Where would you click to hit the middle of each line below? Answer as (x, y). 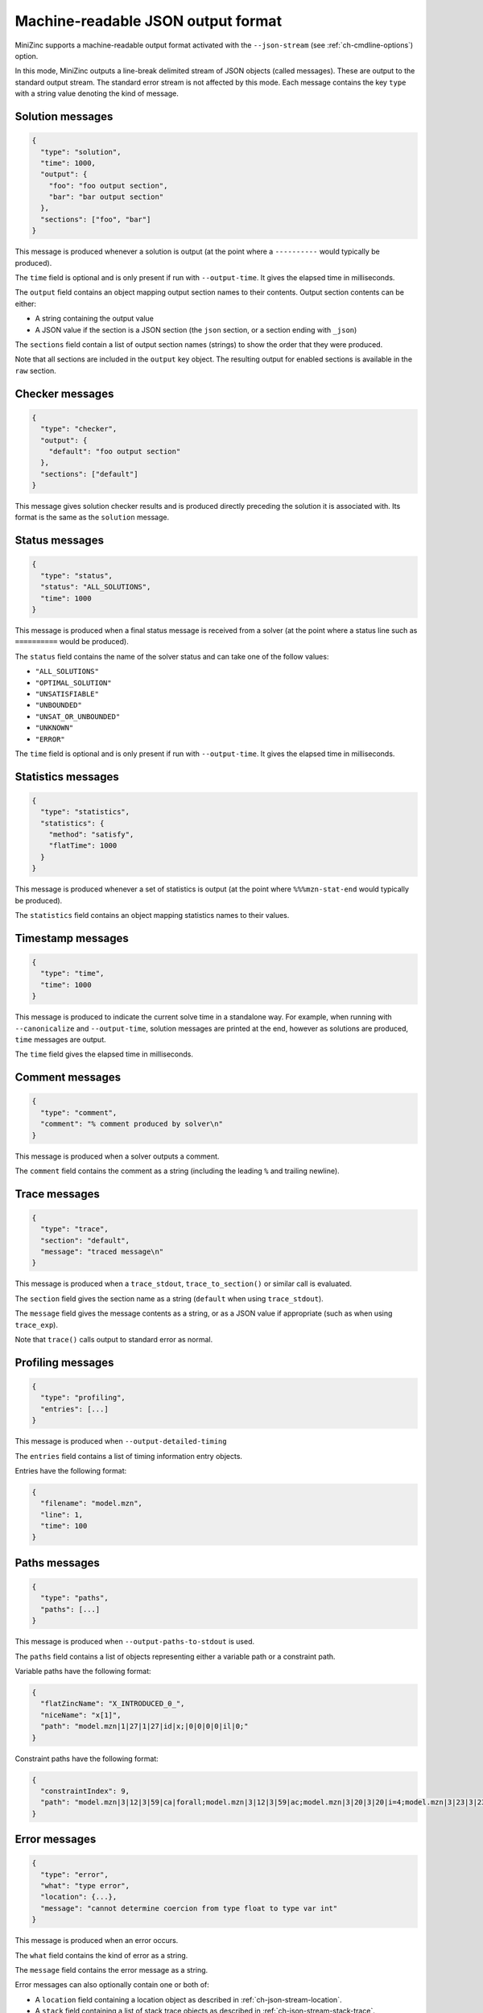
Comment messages (68, 1078)
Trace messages (58, 1194)
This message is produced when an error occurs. (97, 1941)
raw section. (35, 370)
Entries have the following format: (71, 1470)
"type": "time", (72, 973)
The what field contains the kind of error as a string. (101, 1955)
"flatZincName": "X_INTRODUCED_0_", (113, 1704)
